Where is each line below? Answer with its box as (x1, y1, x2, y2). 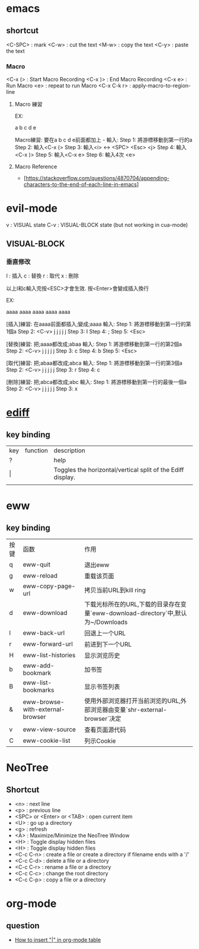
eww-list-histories (23, 651, 76, 659)
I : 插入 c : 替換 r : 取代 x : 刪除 (6, 272, 79, 279)
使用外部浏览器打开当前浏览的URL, (84, 696, 181, 705)
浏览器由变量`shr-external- (90, 705, 168, 714)
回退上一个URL (84, 629, 126, 637)
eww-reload (23, 571, 58, 579)
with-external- (23, 705, 65, 713)
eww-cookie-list (23, 736, 70, 745)
